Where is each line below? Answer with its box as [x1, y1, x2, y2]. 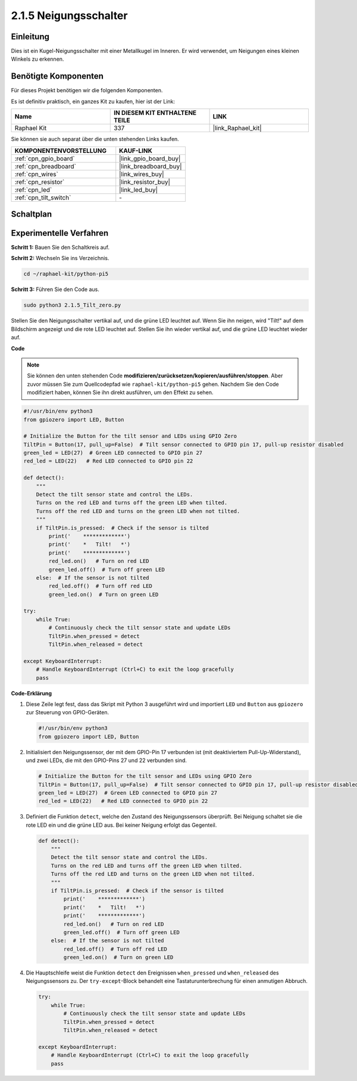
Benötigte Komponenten [11, 71, 104, 82]
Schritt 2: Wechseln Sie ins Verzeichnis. [11, 255, 109, 262]
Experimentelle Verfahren [11, 228, 109, 238]
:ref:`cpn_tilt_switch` [14, 193, 71, 202]
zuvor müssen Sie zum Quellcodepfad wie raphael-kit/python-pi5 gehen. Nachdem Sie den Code [27, 380, 279, 388]
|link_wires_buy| [119, 170, 164, 178]
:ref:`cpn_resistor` [14, 177, 65, 186]
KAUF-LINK [119, 146, 153, 155]
